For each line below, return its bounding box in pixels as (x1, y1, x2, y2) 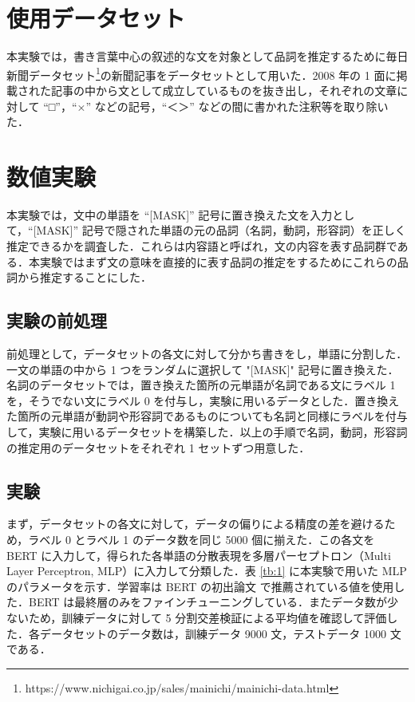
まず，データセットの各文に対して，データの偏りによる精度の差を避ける (6, 515, 385, 532)
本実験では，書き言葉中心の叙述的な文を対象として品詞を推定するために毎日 (6, 48, 409, 65)
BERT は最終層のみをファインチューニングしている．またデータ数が (28, 594, 387, 610)
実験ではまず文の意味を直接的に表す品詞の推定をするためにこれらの (39, 253, 397, 270)
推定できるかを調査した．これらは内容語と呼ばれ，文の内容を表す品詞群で (6, 238, 397, 254)
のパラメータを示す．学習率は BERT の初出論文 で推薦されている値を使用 (6, 578, 394, 594)
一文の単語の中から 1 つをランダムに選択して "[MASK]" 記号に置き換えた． (6, 361, 399, 377)
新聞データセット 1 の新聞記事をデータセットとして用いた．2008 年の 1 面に (6, 64, 397, 83)
